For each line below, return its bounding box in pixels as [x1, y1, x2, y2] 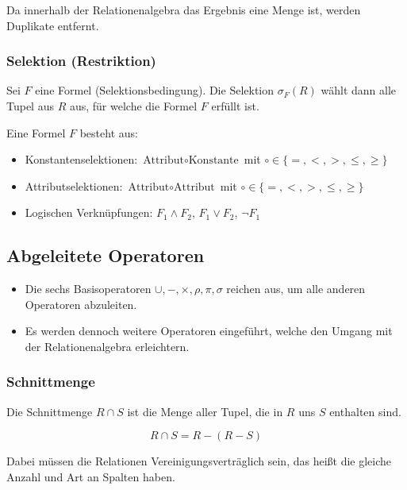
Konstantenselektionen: [25, 151, 138, 168]
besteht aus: [79, 124, 138, 141]
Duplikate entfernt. [6, 17, 99, 33]
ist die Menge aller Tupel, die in [127, 403, 283, 419]
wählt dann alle [321, 82, 397, 98]
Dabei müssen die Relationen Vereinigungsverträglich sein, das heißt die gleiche [6, 453, 392, 469]
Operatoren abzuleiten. [25, 295, 137, 312]
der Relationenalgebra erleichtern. [25, 338, 190, 354]
